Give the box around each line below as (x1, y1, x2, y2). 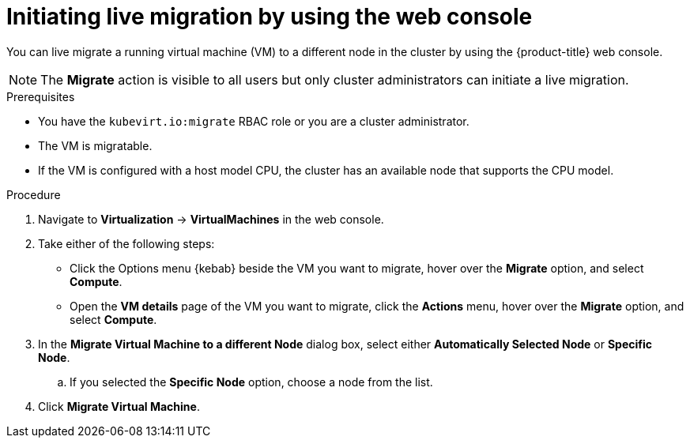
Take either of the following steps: (38, 236, 215, 250)
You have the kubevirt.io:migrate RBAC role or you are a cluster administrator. (38, 114, 469, 128)
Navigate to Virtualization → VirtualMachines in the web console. (38, 212, 384, 226)
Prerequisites (6, 89, 75, 103)
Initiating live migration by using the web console (6, 3, 533, 30)
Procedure (6, 187, 61, 201)
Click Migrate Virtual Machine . (38, 399, 200, 413)
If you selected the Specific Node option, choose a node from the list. (70, 374, 433, 389)
